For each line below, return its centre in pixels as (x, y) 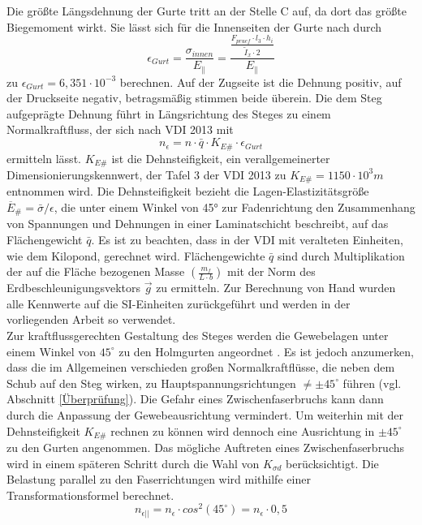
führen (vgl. (372, 383)
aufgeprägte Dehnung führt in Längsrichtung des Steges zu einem (169, 113)
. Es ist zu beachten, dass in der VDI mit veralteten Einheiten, (247, 240)
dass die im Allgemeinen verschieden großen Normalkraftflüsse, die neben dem (201, 367)
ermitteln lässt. (44, 158)
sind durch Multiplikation (341, 255)
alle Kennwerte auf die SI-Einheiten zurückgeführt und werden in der (179, 303)
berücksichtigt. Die (332, 463)
